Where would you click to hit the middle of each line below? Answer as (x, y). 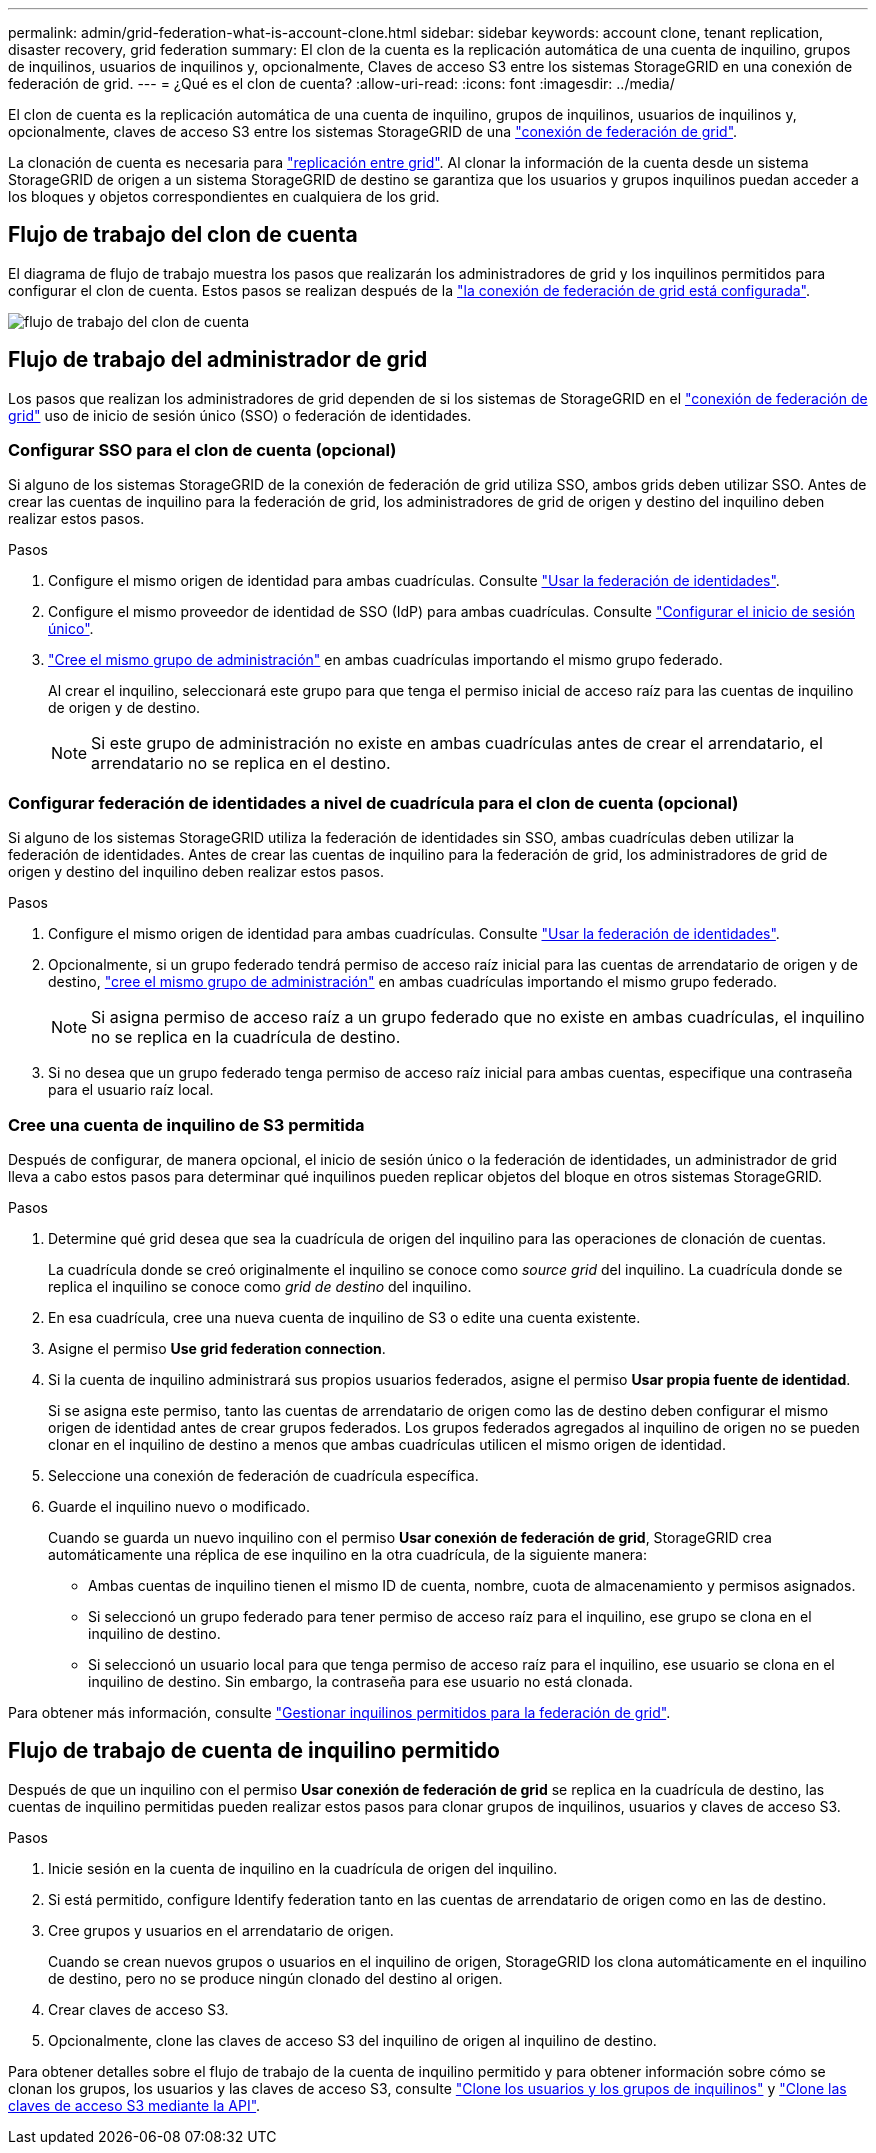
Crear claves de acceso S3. (138, 2009)
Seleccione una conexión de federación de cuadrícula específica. (263, 1475)
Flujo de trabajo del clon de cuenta (183, 235)
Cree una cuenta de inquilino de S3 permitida (186, 1124)
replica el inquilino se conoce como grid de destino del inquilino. (260, 1286)
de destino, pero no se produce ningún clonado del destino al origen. (275, 1978)
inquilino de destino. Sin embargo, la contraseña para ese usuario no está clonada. (360, 1681)
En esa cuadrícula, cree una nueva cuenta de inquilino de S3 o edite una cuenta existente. (344, 1317)
